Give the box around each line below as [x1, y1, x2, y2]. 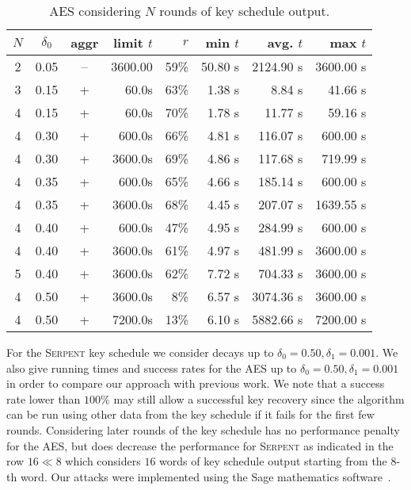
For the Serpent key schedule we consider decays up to [6, 344, 274, 360]
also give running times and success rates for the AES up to [6, 359, 297, 376]
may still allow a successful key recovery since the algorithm [113, 390, 405, 407]
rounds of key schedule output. [159, 2, 330, 20]
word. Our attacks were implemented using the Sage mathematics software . [20, 468, 391, 484]
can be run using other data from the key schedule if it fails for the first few [6, 406, 375, 423]
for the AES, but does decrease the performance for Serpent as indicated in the [6, 437, 394, 454]
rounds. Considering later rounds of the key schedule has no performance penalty [6, 421, 400, 438]
